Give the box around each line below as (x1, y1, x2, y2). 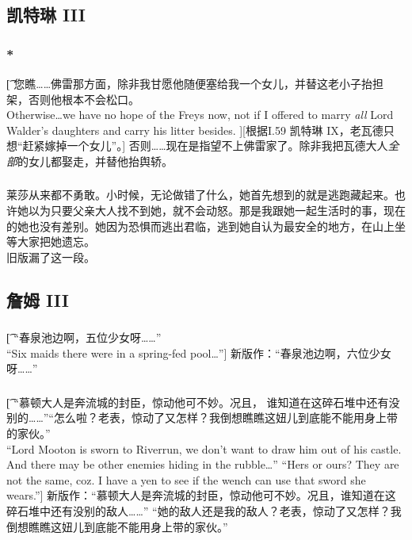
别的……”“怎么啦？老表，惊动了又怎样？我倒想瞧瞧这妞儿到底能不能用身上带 (6, 409, 398, 426)
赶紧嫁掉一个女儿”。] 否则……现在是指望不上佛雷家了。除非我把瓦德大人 (22, 137, 388, 154)
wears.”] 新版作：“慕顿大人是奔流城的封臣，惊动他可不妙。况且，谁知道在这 (6, 487, 396, 504)
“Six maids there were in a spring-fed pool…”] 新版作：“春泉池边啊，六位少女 (6, 344, 391, 361)
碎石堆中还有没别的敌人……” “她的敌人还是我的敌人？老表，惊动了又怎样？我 (6, 503, 402, 519)
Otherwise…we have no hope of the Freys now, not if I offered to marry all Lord (6, 106, 394, 123)
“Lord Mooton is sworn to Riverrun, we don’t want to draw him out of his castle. (6, 440, 402, 457)
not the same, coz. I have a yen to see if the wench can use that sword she (6, 471, 366, 488)
